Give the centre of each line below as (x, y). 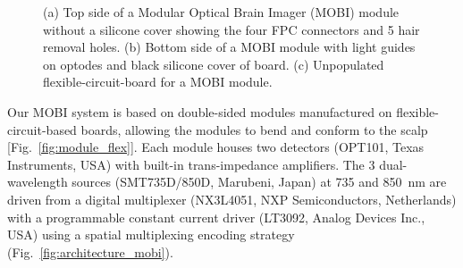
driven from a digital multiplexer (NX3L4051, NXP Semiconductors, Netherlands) (232, 199)
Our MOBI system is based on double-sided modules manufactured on (200, 111)
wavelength (38, 182)
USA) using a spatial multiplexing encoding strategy (151, 234)
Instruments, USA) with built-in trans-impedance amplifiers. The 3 (191, 164)
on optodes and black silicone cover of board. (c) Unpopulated (214, 64)
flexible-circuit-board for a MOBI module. (158, 82)
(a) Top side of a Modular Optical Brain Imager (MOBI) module (221, 12)
